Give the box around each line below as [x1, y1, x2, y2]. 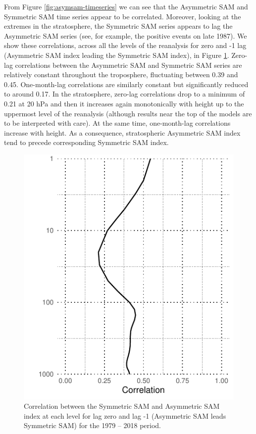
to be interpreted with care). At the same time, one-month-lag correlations [4, 118, 231, 128]
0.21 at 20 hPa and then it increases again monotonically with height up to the [4, 98, 244, 108]
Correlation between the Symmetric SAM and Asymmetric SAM [24, 401, 220, 411]
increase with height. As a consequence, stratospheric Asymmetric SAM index [4, 127, 241, 138]
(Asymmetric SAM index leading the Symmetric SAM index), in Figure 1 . [4, 49, 229, 60]
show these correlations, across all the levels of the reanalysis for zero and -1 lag [4, 40, 247, 50]
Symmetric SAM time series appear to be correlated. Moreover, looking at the [4, 11, 241, 21]
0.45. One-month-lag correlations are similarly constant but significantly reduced [4, 79, 249, 89]
